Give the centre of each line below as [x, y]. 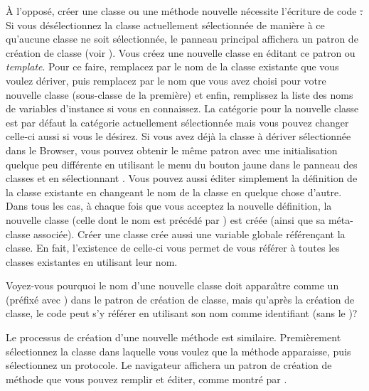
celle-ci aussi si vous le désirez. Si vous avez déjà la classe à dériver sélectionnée [178, 136]
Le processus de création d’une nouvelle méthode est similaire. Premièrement [173, 337]
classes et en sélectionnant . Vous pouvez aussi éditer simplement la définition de [182, 178]
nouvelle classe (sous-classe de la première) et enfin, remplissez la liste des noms [180, 94]
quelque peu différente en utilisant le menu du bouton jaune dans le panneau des [182, 164]
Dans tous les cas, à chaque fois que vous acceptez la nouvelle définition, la [169, 206]
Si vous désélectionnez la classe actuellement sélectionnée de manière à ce [165, 25]
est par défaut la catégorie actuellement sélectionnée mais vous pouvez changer [177, 122]
